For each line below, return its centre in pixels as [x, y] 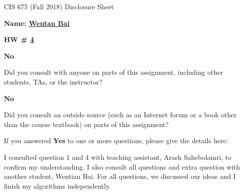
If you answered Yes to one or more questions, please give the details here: [116, 140]
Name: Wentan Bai [37, 23]
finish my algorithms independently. [57, 185]
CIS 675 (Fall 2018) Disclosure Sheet [59, 6]
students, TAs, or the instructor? [53, 81]
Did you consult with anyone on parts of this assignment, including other [113, 72]
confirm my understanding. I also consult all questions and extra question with [122, 166]
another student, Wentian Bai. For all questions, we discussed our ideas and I [120, 176]
